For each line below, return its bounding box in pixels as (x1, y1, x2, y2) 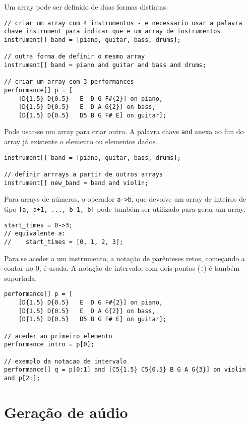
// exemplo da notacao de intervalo (4, 357, 127, 365)
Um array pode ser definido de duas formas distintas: (4, 2, 168, 12)
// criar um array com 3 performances (4, 78, 134, 86)
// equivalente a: (4, 230, 66, 237)
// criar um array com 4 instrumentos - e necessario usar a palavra (4, 19, 242, 27)
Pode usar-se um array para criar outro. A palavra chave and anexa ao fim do (4, 126, 244, 137)
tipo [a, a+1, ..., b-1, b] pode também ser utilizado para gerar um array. (4, 204, 245, 214)
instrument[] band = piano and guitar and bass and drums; (4, 61, 206, 69)
